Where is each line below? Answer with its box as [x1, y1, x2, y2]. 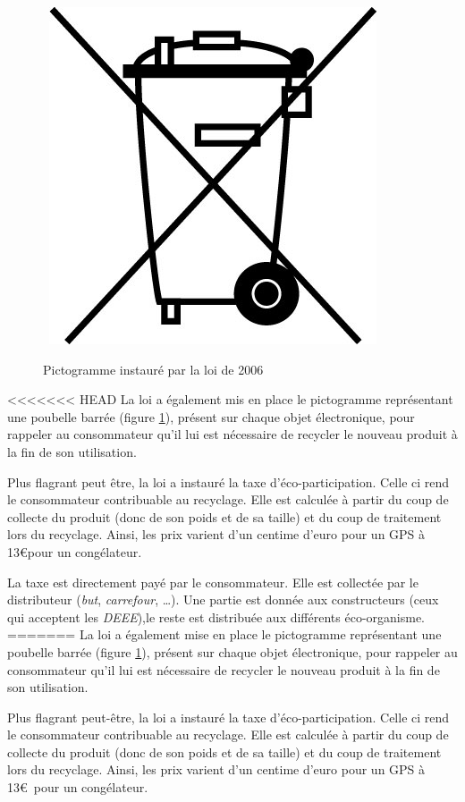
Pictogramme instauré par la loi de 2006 [43, 359, 264, 378]
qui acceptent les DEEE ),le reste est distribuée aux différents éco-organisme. [7, 607, 425, 626]
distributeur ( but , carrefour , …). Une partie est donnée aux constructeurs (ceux [7, 590, 439, 609]
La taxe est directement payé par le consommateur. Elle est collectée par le [7, 572, 418, 591]
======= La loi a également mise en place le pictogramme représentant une [7, 625, 442, 644]
